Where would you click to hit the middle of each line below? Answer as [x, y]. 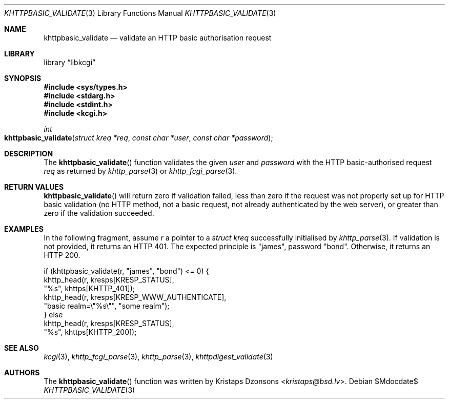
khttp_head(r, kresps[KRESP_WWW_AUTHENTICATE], [135, 297]
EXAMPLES [24, 229]
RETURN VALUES [34, 187]
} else [53, 315]
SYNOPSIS [23, 78]
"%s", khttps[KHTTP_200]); [90, 332]
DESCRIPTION [29, 154]
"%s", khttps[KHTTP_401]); [89, 288]
